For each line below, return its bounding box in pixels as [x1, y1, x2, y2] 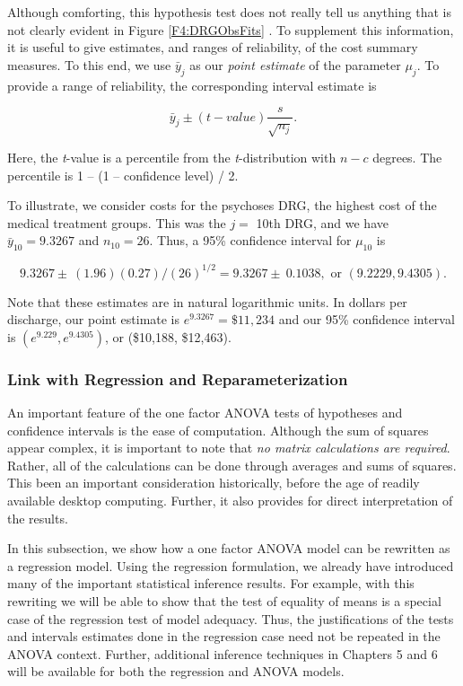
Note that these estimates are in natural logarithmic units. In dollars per [7, 292, 407, 311]
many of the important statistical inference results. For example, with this [7, 574, 415, 593]
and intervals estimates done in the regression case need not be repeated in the [7, 627, 441, 646]
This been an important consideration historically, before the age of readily [7, 473, 420, 492]
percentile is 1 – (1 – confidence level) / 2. [7, 165, 239, 184]
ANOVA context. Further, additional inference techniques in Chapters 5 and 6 [7, 644, 438, 663]
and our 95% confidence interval [278, 310, 455, 329]
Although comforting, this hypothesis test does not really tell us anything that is [7, 3, 451, 21]
